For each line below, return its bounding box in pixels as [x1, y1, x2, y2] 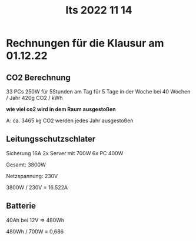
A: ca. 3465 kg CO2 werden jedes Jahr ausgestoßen [6, 117, 134, 124]
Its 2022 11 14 [65, 4, 132, 17]
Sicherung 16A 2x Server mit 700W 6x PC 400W [6, 149, 124, 156]
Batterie [6, 201, 36, 211]
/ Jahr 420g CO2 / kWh [6, 95, 63, 101]
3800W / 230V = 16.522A [6, 183, 68, 191]
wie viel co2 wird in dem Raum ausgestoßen [6, 106, 116, 112]
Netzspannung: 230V [6, 172, 58, 179]
